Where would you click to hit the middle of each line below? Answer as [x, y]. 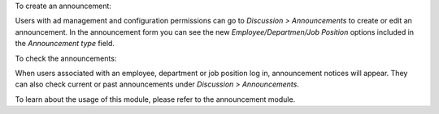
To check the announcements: [66, 58]
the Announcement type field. [65, 44]
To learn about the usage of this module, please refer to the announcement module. [155, 99]
